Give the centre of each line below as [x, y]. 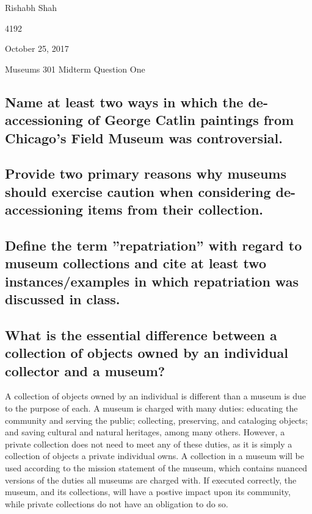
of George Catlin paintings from [191, 120]
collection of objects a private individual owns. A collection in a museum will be [154, 456]
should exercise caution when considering [138, 191]
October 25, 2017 [37, 48]
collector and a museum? [85, 370]
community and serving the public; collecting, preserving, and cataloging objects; [157, 420]
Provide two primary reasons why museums [146, 173]
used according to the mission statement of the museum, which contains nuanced [156, 468]
